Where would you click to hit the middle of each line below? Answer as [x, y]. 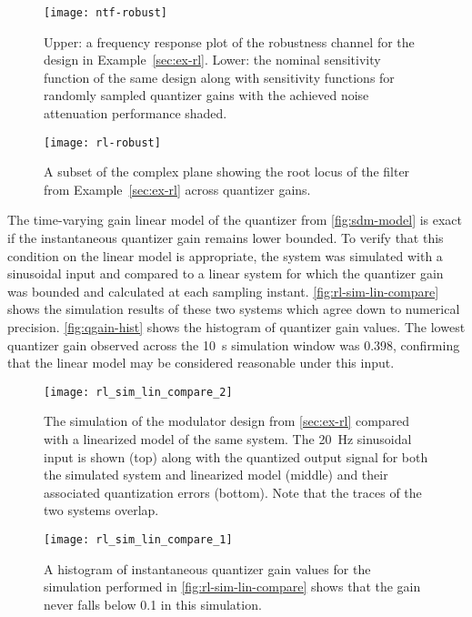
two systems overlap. [101, 510]
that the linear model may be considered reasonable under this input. [201, 363]
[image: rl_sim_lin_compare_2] [138, 392]
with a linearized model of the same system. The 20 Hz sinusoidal [228, 439]
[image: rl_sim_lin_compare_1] [138, 540]
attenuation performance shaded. [136, 113]
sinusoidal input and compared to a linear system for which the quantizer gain [226, 273]
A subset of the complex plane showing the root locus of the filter [227, 172]
